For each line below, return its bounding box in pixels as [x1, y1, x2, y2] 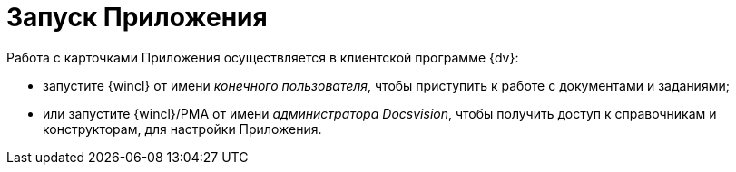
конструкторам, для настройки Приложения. [43, 120, 322, 137]
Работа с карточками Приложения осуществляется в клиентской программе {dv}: [6, 49, 519, 65]
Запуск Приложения [6, 2, 268, 33]
